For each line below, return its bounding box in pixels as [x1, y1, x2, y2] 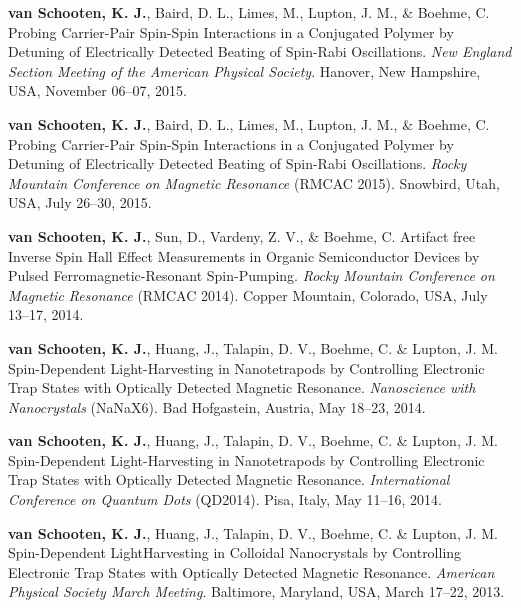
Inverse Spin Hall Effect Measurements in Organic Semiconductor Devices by [8, 245, 480, 266]
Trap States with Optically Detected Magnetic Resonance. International [8, 469, 450, 490]
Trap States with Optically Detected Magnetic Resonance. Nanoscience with [8, 377, 476, 398]
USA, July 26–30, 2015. [8, 192, 152, 213]
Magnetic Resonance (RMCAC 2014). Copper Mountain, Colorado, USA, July [8, 284, 488, 305]
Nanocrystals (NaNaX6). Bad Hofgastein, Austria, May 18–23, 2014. [8, 396, 426, 417]
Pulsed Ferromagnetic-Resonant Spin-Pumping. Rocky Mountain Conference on [8, 265, 495, 286]
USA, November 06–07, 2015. [8, 80, 187, 101]
